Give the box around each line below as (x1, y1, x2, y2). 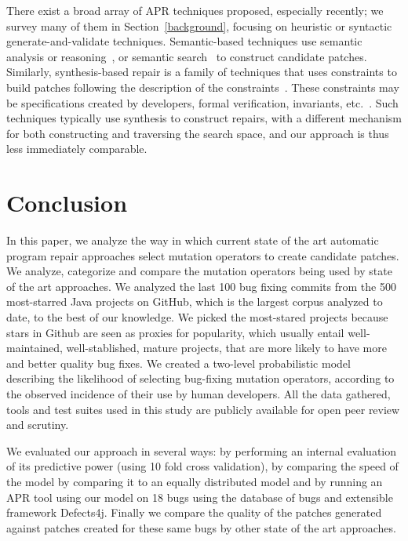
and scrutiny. (6, 416, 69, 433)
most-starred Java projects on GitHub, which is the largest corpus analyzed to (6, 293, 383, 310)
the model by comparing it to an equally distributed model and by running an (6, 473, 383, 489)
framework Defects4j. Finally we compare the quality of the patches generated (6, 504, 382, 521)
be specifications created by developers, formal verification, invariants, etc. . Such (6, 94, 399, 111)
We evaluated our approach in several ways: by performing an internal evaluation (6, 442, 397, 459)
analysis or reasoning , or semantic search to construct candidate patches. (6, 48, 367, 64)
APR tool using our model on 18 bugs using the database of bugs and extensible (6, 488, 393, 505)
